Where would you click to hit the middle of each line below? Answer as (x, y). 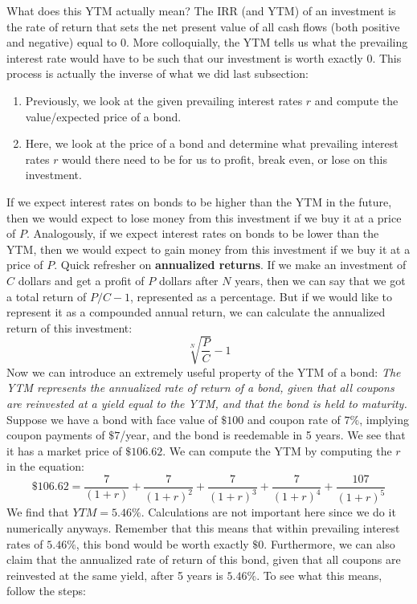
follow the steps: (46, 591)
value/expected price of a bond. (103, 116)
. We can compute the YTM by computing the (277, 450)
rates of (25, 543)
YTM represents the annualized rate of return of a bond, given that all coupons (200, 388)
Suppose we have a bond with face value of (112, 419)
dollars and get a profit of (81, 280)
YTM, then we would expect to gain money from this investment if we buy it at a (208, 249)
